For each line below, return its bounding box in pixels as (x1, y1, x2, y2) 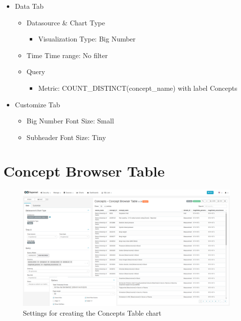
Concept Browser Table (3, 160, 165, 181)
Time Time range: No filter (26, 50, 108, 60)
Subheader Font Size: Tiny (26, 132, 106, 142)
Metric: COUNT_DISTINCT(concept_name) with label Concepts (38, 82, 238, 93)
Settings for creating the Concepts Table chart (23, 307, 161, 318)
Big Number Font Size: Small (26, 116, 114, 126)
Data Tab (15, 1, 44, 11)
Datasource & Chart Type (26, 17, 105, 27)
